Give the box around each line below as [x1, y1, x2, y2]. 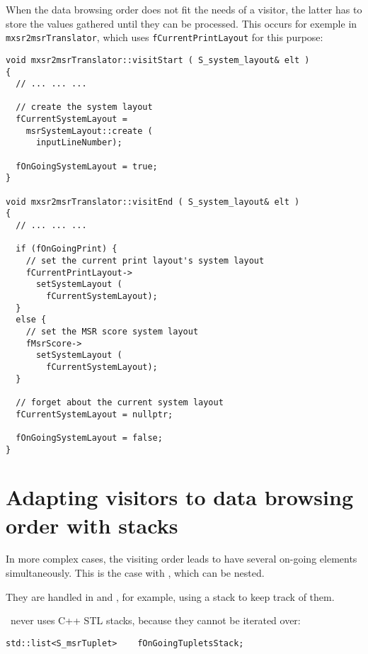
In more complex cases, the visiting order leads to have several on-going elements [6, 551, 357, 566]
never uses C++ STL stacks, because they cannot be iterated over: [10, 613, 301, 628]
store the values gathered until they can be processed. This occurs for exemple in [6, 16, 357, 30]
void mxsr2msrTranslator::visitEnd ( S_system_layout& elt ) [6, 196, 300, 207]
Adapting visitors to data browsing [6, 483, 353, 512]
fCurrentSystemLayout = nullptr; [16, 409, 173, 419]
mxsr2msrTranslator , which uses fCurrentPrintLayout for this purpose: [6, 30, 323, 45]
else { [16, 315, 47, 325]
